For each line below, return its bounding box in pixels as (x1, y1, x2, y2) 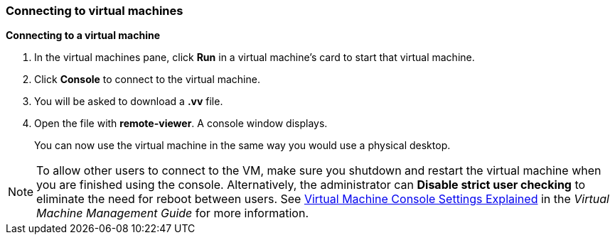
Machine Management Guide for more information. (36, 206, 309, 221)
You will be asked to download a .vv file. (34, 95, 223, 108)
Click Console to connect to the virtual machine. (34, 73, 260, 86)
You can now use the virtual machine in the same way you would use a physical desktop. (34, 139, 451, 152)
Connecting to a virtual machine (6, 29, 161, 42)
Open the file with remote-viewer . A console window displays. (34, 117, 328, 130)
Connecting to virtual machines (6, 4, 183, 18)
